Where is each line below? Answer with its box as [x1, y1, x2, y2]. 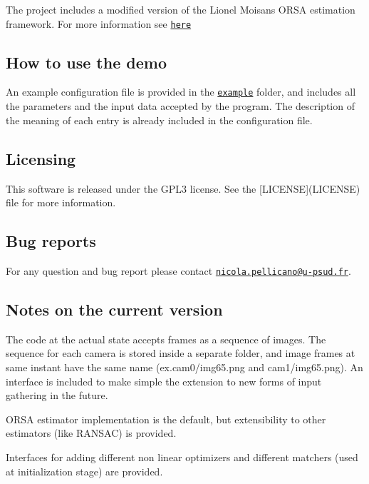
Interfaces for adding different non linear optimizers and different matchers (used [6, 449, 358, 464]
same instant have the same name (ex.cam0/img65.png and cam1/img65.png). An [6, 359, 363, 374]
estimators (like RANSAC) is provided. [6, 425, 177, 440]
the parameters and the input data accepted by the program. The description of [6, 99, 355, 114]
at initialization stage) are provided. [6, 463, 163, 478]
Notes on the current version [6, 298, 223, 320]
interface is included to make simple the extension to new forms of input [6, 373, 322, 388]
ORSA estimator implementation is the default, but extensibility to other [6, 411, 326, 426]
